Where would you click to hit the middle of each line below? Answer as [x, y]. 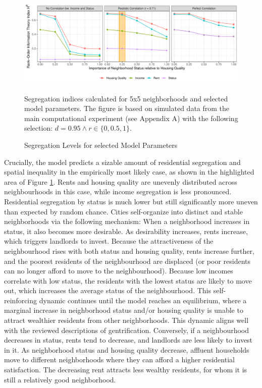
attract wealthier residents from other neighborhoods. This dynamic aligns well [126, 320]
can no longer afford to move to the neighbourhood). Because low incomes [119, 271]
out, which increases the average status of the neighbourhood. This [108, 290]
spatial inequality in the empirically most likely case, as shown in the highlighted [129, 172]
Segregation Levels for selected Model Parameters [101, 145]
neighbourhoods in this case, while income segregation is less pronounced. [118, 191]
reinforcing [21, 300]
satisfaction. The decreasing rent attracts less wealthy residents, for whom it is [126, 370]
